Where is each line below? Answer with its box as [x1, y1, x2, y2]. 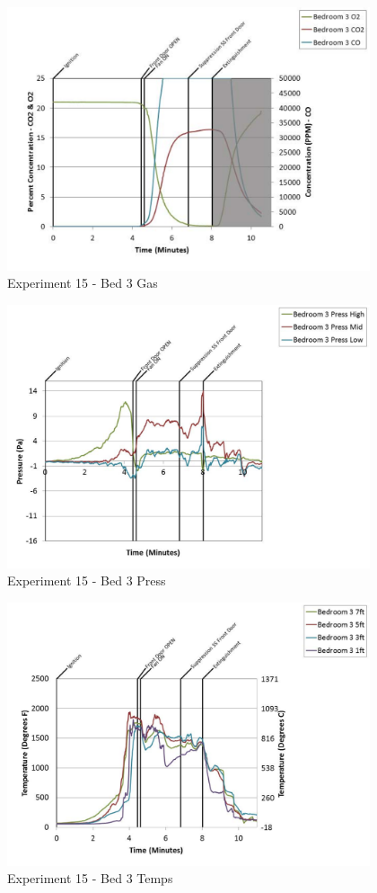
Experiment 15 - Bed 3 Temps [7, 869, 173, 888]
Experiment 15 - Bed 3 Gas [7, 273, 158, 292]
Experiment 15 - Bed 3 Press [7, 571, 166, 590]
